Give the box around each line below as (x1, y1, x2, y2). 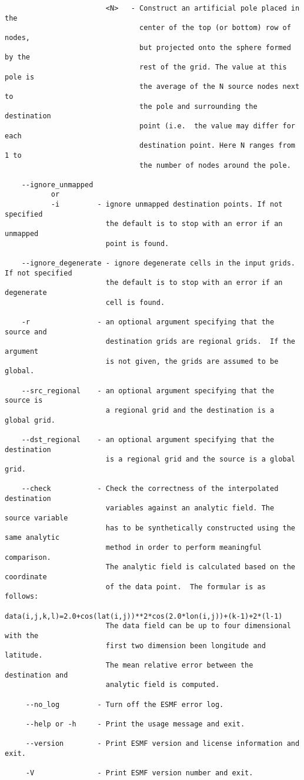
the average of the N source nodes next (139, 82, 300, 91)
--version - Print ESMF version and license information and (25, 739, 300, 748)
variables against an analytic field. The (105, 504, 275, 513)
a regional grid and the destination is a (105, 406, 275, 414)
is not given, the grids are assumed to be (105, 357, 279, 366)
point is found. (105, 239, 169, 248)
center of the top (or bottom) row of (139, 24, 291, 32)
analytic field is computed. (105, 681, 220, 689)
